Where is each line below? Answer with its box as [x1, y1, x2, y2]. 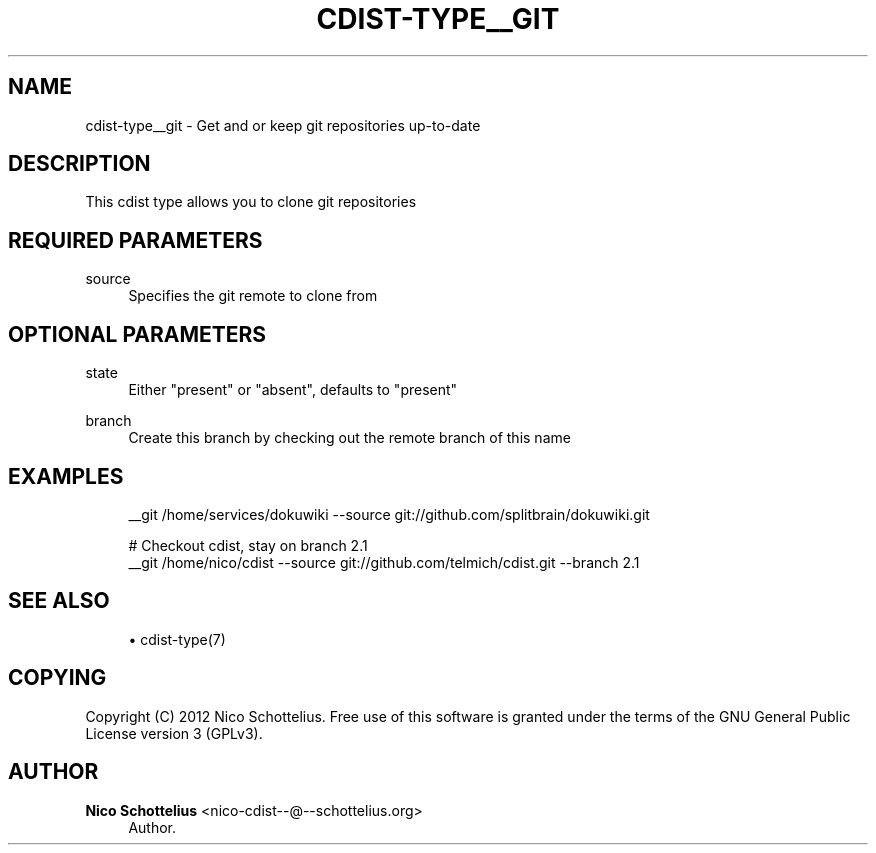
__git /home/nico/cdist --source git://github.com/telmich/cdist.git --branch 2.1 [128, 553, 640, 571]
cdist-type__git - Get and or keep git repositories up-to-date [85, 116, 481, 134]
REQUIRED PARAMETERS [8, 227, 263, 253]
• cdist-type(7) [128, 630, 226, 648]
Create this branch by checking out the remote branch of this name [128, 429, 571, 447]
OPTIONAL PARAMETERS [8, 321, 267, 347]
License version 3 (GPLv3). [85, 724, 263, 742]
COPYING [8, 665, 107, 691]
